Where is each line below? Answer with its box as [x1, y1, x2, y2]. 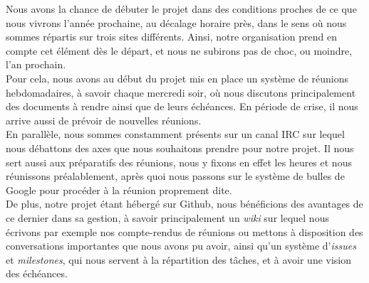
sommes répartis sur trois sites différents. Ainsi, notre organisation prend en [6, 29, 338, 44]
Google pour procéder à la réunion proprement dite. [6, 182, 232, 197]
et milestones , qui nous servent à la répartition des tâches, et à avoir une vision [6, 252, 352, 267]
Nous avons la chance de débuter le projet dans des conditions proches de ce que [6, 1, 357, 16]
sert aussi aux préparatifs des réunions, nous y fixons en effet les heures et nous [6, 154, 352, 169]
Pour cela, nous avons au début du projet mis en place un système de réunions [6, 70, 349, 85]
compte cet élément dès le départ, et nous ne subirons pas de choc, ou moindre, [6, 43, 353, 58]
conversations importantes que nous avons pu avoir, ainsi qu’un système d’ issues [6, 238, 356, 253]
